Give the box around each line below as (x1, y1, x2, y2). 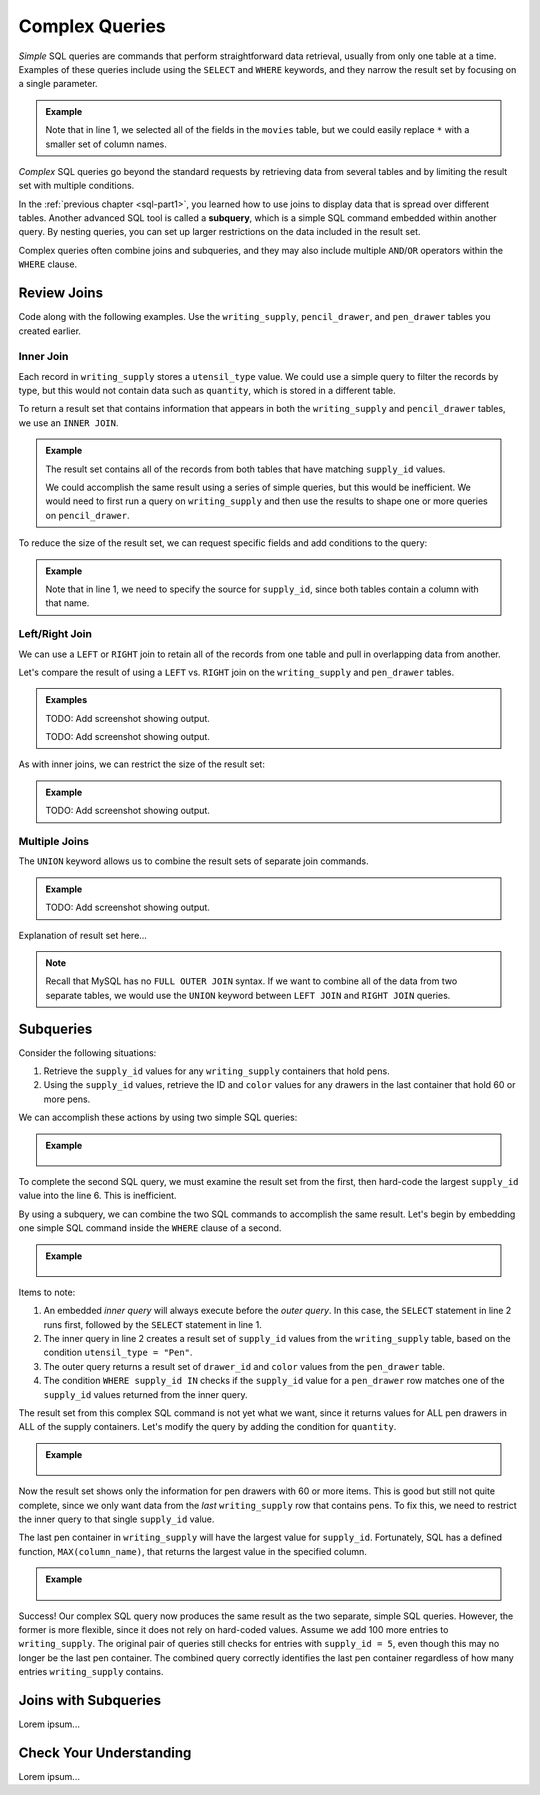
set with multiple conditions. (18, 180, 135, 192)
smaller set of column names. (45, 138, 167, 150)
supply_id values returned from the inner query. (43, 1388, 248, 1400)
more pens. (43, 1093, 91, 1105)
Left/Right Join (18, 627, 92, 641)
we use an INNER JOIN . (18, 416, 119, 429)
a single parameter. (18, 78, 99, 90)
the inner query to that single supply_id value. (18, 1513, 215, 1525)
